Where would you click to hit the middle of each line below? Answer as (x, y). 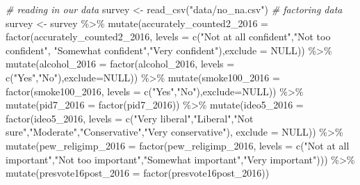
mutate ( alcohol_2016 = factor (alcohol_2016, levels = (120, 64)
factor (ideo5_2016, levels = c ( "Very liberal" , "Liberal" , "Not (130, 118)
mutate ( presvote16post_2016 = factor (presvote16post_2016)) (138, 173)
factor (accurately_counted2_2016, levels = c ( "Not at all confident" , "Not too (168, 37)
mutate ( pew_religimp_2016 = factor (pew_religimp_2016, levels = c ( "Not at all (178, 145)
